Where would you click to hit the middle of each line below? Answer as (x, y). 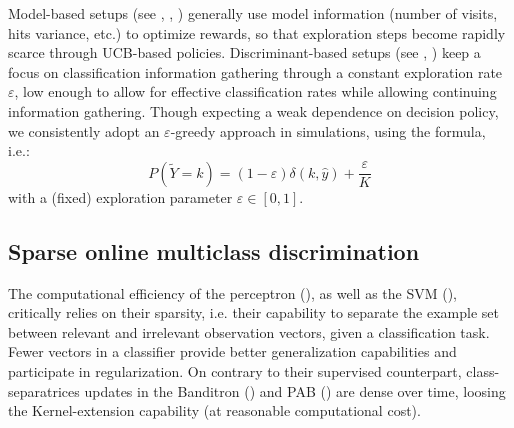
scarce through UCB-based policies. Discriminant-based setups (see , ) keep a (244, 52)
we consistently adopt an (84, 130)
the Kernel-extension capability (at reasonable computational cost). (214, 410)
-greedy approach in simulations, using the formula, (328, 130)
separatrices (44, 390)
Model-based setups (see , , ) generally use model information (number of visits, (253, 13)
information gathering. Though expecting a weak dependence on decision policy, (253, 110)
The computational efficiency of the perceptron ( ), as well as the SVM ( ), (232, 292)
